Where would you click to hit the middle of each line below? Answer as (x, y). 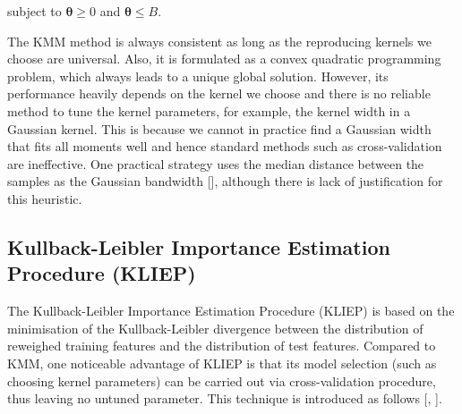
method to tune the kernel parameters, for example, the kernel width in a (209, 110)
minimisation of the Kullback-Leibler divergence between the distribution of (215, 328)
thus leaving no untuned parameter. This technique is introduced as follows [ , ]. (225, 398)
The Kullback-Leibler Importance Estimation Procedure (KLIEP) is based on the (231, 311)
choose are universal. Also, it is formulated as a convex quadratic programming (224, 59)
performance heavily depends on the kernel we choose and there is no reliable (219, 93)
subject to (34, 11)
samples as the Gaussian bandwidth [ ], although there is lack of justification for (225, 181)
